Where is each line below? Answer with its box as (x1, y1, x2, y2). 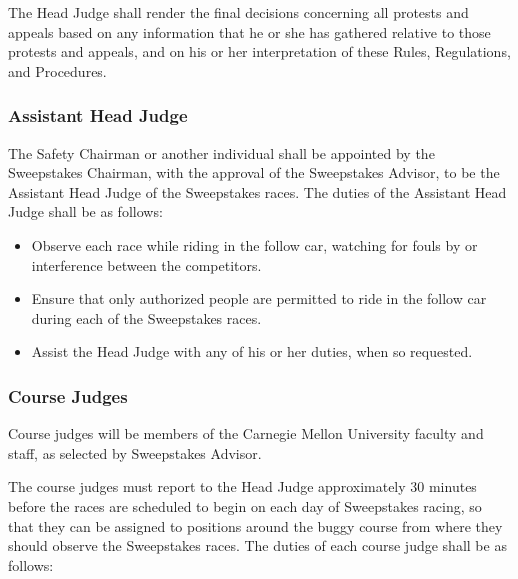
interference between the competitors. (31, 254, 262, 275)
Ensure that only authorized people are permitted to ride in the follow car (31, 288, 487, 309)
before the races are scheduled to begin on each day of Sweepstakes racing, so (8, 495, 482, 516)
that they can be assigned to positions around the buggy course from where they (8, 515, 503, 536)
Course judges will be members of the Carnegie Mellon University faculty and (8, 423, 484, 444)
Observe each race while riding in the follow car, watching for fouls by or (31, 234, 478, 255)
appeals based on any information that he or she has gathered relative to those (8, 21, 491, 42)
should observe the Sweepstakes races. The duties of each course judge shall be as (8, 535, 507, 556)
